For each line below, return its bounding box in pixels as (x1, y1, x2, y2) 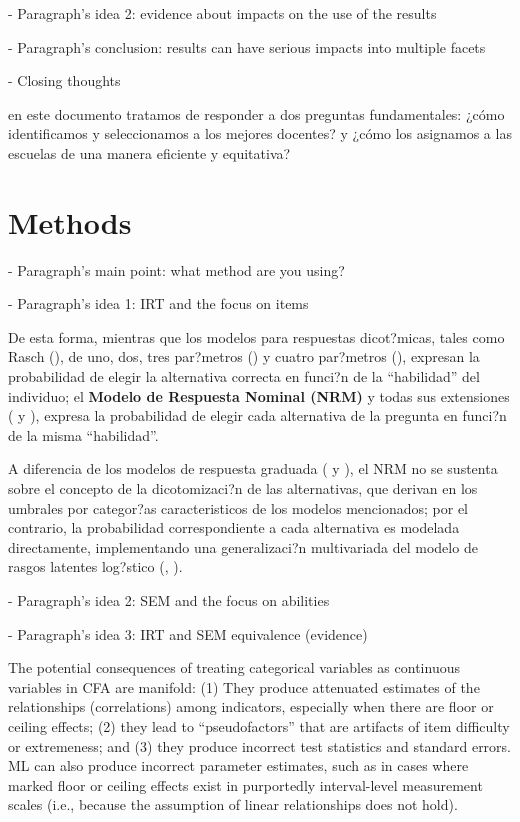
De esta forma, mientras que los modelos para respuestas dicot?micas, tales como (8, 326, 505, 347)
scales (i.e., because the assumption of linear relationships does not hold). (8, 794, 458, 815)
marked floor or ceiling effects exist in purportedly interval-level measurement (8, 774, 483, 795)
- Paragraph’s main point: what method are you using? (8, 259, 345, 280)
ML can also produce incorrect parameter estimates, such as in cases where (8, 755, 469, 776)
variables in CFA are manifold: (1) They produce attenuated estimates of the (8, 676, 480, 697)
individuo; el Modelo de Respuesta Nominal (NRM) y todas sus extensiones (8, 385, 510, 406)
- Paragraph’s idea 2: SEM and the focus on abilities (8, 590, 330, 610)
